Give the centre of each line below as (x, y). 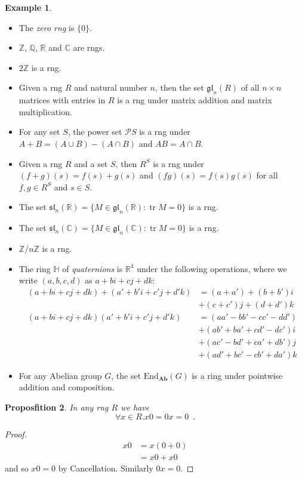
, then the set (179, 87)
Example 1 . (28, 7)
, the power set (95, 132)
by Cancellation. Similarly (106, 468)
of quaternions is (93, 268)
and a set (91, 163)
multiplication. (45, 111)
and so (17, 468)
